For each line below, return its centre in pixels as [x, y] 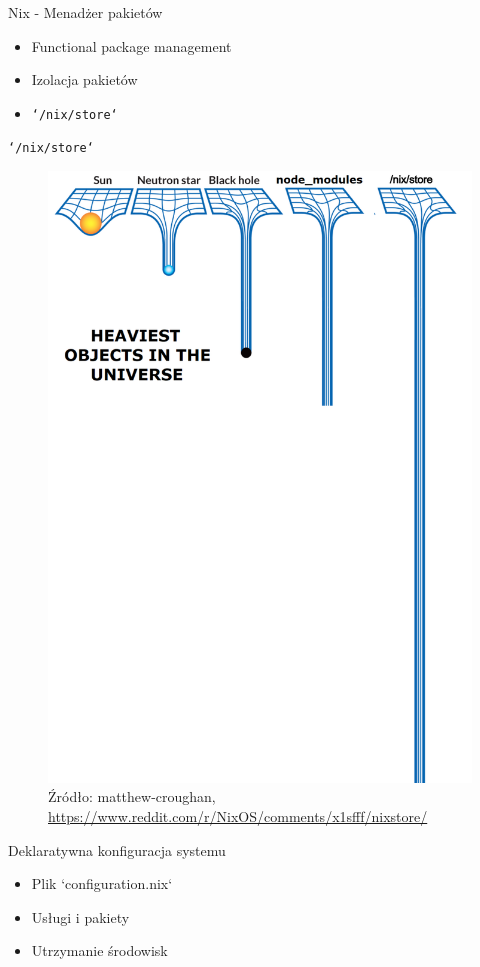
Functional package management [131, 45]
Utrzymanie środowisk [99, 950]
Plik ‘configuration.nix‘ [102, 883]
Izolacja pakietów [84, 79]
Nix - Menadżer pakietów [85, 12]
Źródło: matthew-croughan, [132, 796]
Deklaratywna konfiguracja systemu [117, 849]
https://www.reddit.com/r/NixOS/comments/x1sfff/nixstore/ [238, 816]
